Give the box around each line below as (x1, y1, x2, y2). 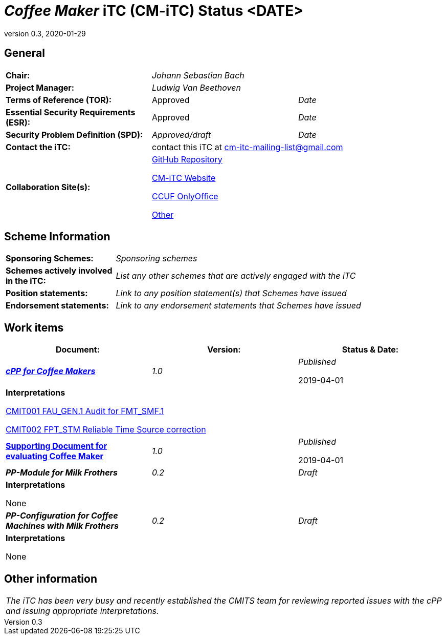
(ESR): (6, 117, 31, 128)
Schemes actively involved (6, 265, 113, 276)
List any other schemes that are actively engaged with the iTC (116, 271, 356, 281)
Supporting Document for (6, 441, 107, 451)
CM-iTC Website (151, 172, 216, 183)
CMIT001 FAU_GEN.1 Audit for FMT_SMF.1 (6, 406, 164, 417)
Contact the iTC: (6, 141, 71, 152)
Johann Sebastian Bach (151, 70, 244, 80)
